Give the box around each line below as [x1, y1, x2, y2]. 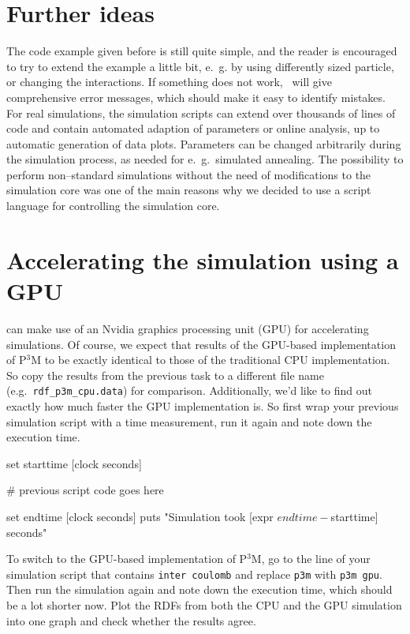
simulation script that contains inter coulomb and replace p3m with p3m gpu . [6, 565, 382, 582]
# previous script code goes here [6, 482, 164, 498]
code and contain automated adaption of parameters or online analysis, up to [6, 120, 380, 137]
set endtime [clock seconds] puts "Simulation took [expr [6, 508, 274, 524]
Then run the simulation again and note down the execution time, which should [6, 581, 393, 598]
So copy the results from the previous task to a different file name [6, 366, 324, 383]
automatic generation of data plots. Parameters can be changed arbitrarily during [6, 135, 401, 152]
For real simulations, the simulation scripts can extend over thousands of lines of [6, 104, 396, 121]
